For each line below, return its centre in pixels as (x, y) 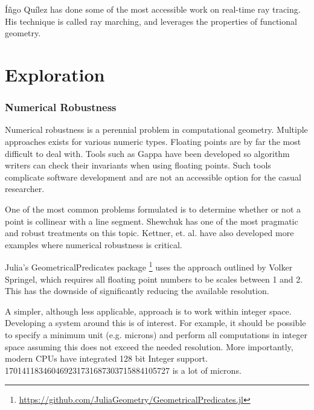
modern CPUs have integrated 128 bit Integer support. (107, 358)
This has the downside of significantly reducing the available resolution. (137, 291)
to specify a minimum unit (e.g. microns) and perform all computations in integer (156, 334)
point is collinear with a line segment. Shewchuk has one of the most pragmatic (152, 221)
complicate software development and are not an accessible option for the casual (153, 177)
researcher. (25, 189)
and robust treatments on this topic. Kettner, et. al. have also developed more (149, 233)
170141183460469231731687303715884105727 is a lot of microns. (123, 370)
